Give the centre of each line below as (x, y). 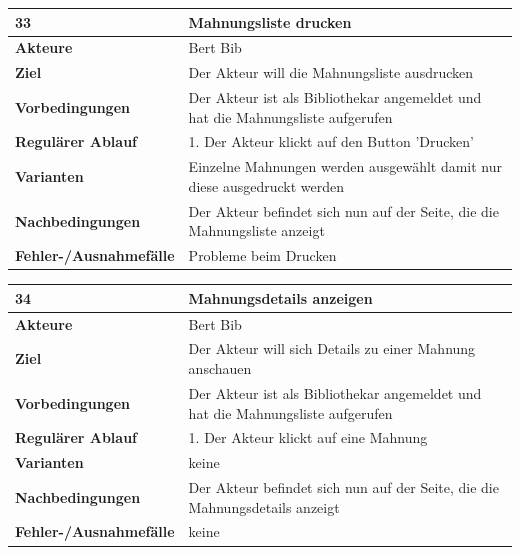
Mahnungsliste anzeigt (256, 230)
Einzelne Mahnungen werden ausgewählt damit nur (345, 166)
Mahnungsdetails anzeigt (264, 506)
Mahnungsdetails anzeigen (280, 297)
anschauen (220, 368)
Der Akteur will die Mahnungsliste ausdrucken (331, 72)
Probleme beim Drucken (262, 255)
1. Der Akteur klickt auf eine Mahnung (308, 437)
